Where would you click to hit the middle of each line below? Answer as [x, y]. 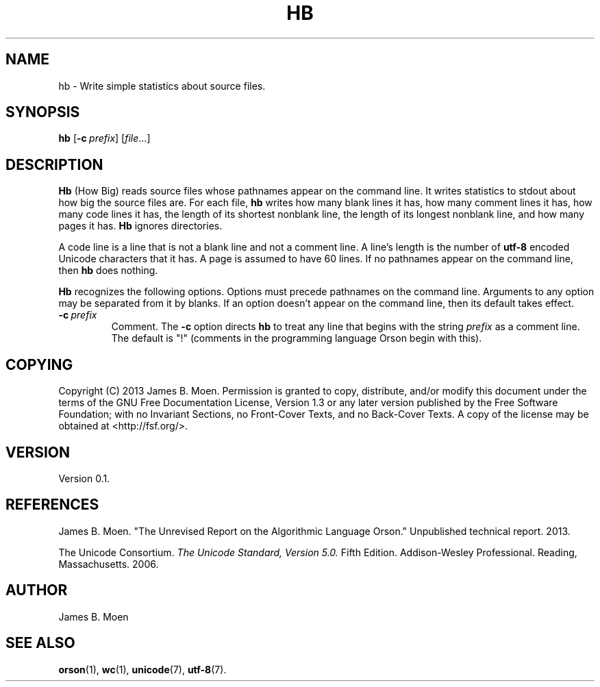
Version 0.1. [84, 478]
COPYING [39, 364]
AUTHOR [37, 590]
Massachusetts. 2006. [109, 564]
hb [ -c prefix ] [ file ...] [104, 138]
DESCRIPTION [54, 164]
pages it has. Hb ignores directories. [140, 226]
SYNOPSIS [43, 112]
